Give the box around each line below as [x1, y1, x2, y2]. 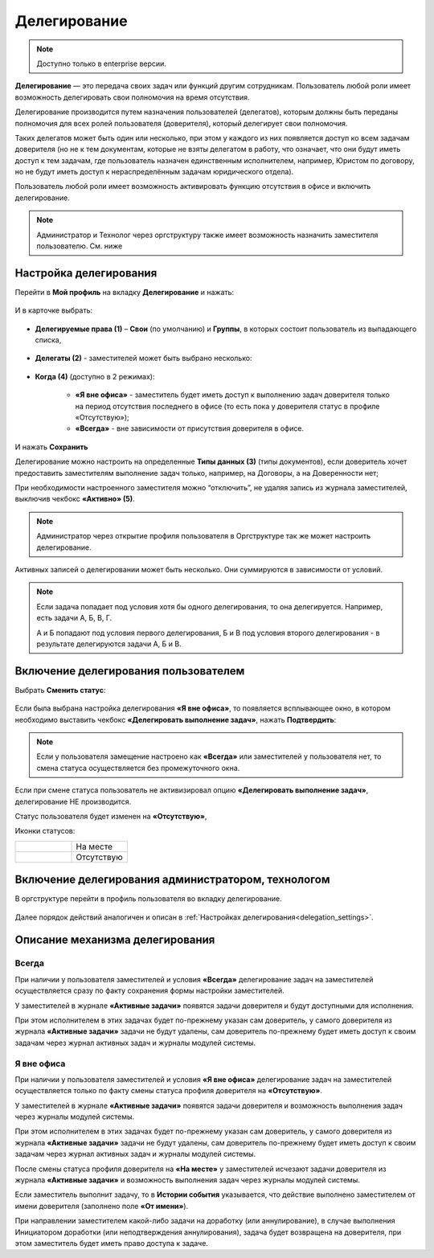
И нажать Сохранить [14, 442, 88, 452]
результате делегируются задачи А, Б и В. [36, 639, 182, 649]
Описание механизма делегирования [14, 933, 215, 947]
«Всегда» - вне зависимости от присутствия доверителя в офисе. [75, 424, 305, 433]
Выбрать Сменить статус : [14, 685, 106, 695]
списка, [35, 335, 62, 345]
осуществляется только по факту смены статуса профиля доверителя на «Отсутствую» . [14, 1086, 323, 1096]
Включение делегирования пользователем [14, 664, 245, 678]
